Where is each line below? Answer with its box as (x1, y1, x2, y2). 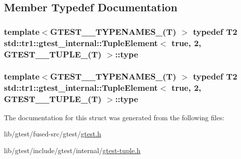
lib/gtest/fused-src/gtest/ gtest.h (4, 129, 101, 139)
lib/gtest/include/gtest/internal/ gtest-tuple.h (4, 145, 141, 155)
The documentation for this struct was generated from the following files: (4, 112, 225, 122)
